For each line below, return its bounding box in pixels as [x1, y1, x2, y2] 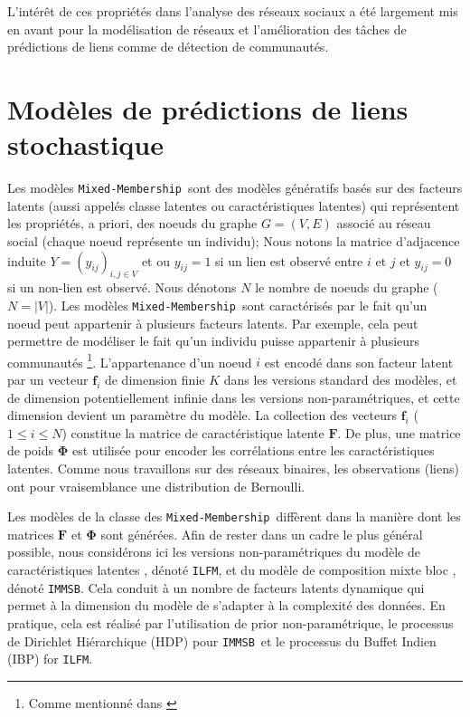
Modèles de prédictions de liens [7, 90, 409, 127]
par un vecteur [7, 370, 89, 389]
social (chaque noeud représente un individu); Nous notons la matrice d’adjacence [7, 231, 460, 250]
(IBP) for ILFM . [7, 649, 93, 668]
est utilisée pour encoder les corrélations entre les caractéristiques [72, 441, 435, 460]
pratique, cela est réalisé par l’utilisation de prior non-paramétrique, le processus [7, 613, 454, 632]
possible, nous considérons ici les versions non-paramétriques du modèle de [7, 542, 421, 561]
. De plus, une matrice [337, 423, 461, 442]
